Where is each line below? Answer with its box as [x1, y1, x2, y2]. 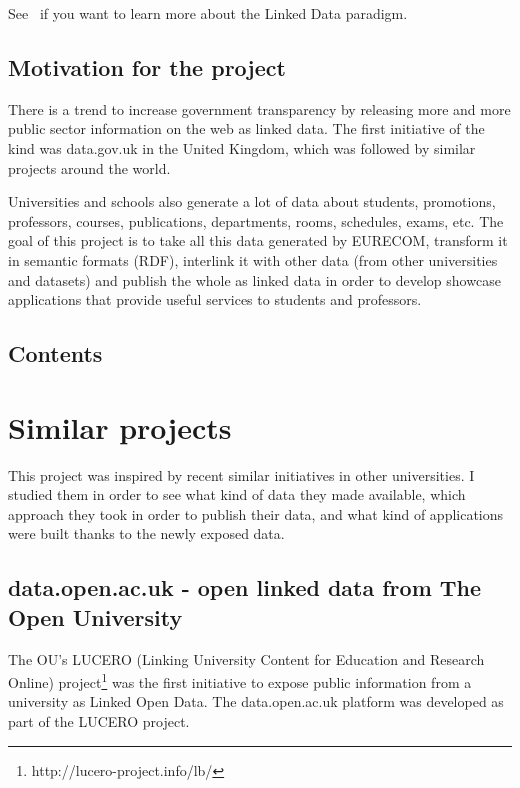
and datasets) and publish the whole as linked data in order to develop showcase [8, 269, 501, 290]
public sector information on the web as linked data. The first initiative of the [8, 118, 485, 139]
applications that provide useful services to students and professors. [8, 289, 422, 310]
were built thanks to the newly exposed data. [8, 523, 285, 544]
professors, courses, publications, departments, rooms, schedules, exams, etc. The [8, 210, 504, 231]
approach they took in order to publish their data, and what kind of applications [8, 503, 504, 524]
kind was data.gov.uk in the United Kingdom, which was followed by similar [8, 137, 476, 158]
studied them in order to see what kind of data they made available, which [8, 484, 466, 505]
